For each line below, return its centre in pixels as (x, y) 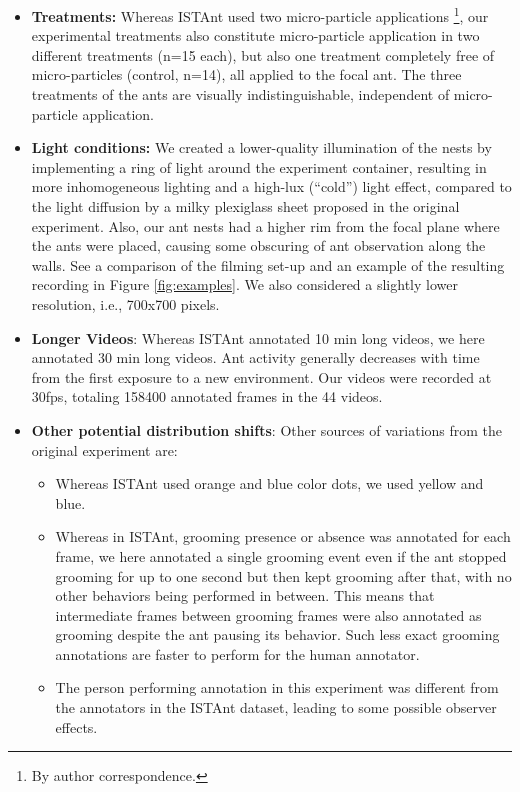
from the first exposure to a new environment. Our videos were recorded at (261, 376)
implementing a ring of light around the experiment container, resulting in (259, 166)
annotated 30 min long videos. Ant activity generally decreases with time (255, 357)
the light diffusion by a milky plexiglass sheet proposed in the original (245, 206)
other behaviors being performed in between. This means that (245, 595)
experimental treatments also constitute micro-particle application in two (255, 35)
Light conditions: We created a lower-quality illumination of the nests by (261, 147)
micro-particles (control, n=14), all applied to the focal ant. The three (246, 74)
